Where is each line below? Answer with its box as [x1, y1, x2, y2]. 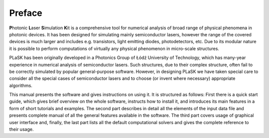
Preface [9, 7, 42, 18]
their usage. [9, 127, 34, 133]
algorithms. [9, 82, 32, 88]
